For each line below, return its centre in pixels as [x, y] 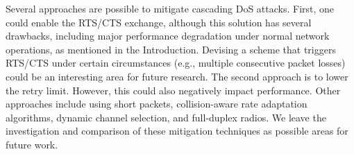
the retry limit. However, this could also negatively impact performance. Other [173, 90]
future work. [32, 144]
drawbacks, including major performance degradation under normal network [168, 36]
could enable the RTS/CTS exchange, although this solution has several [159, 22]
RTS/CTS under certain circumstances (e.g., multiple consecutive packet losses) [176, 63]
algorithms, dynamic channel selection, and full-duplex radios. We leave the [166, 117]
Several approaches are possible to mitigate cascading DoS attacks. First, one [170, 8]
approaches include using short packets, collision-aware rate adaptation [157, 104]
